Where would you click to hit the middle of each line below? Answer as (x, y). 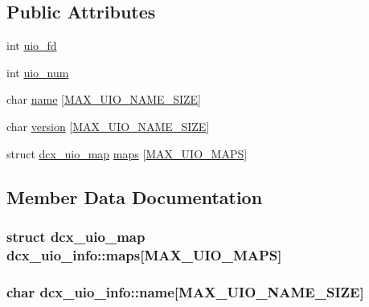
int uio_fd (32, 45)
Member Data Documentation (135, 196)
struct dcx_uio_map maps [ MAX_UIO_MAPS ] (127, 153)
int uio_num (38, 72)
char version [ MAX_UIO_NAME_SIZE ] (108, 126)
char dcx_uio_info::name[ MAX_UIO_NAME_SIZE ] (185, 291)
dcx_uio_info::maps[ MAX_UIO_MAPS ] (144, 254)
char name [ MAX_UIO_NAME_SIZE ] (104, 99)
